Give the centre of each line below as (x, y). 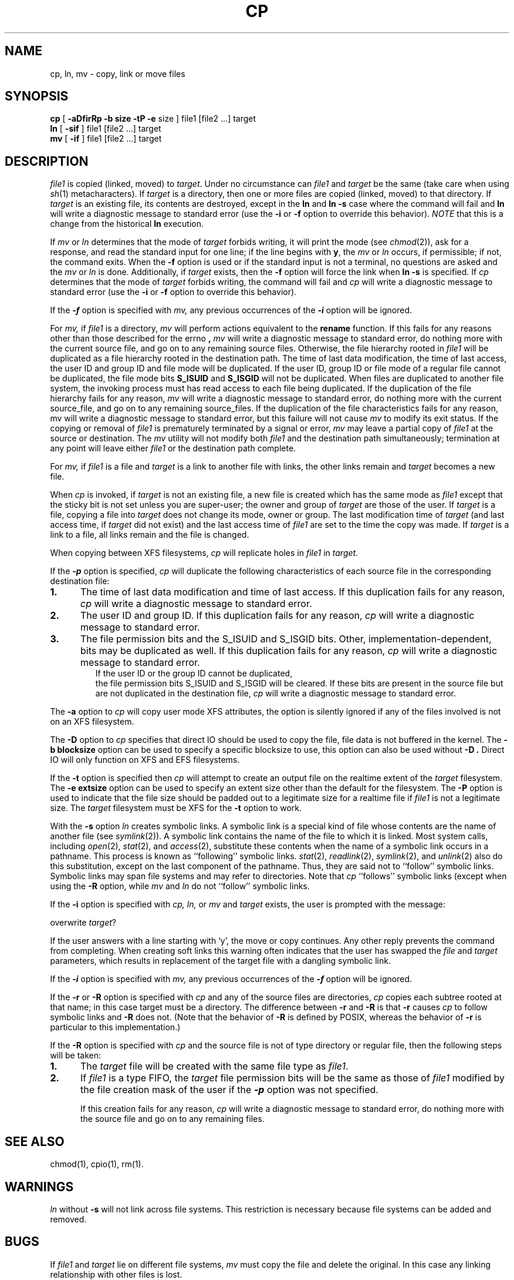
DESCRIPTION (47, 161)
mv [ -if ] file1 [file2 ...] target (106, 139)
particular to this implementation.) (115, 1027)
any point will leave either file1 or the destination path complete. (173, 448)
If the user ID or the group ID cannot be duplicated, (194, 673)
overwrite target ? (83, 923)
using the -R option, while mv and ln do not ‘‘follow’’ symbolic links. (180, 886)
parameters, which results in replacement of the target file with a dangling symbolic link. (220, 961)
